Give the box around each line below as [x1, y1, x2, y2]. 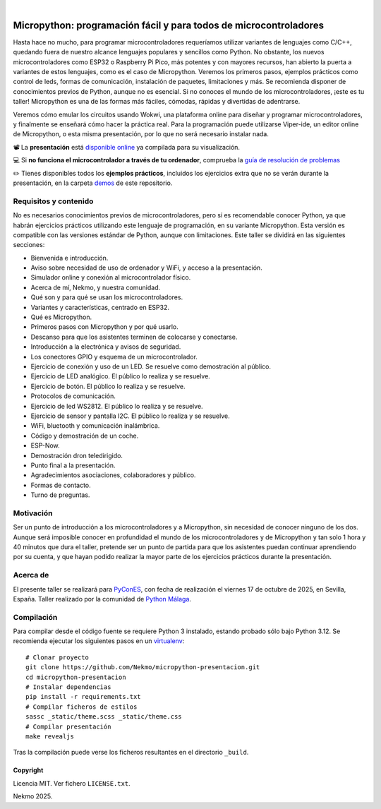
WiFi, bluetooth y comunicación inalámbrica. [30, 421, 160, 430]
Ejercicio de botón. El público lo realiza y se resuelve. [30, 382, 186, 390]
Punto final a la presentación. [30, 461, 116, 469]
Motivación [13, 508, 53, 518]
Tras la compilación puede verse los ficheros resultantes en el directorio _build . [13, 748, 249, 757]
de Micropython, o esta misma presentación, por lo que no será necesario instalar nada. [13, 130, 270, 138]
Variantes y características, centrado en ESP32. [30, 303, 169, 311]
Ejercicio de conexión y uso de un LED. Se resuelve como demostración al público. [30, 362, 272, 371]
